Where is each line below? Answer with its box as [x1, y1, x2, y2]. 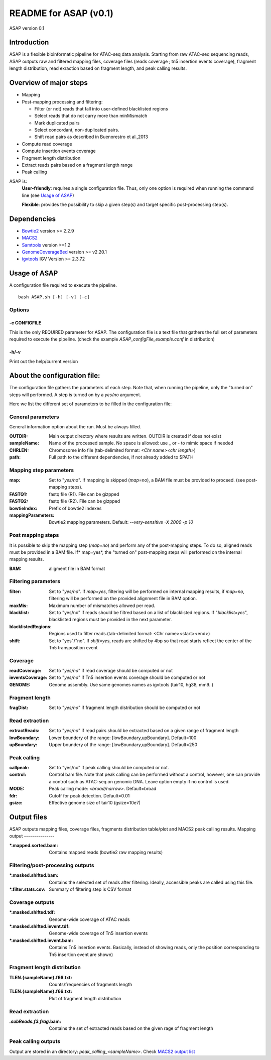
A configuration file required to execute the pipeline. [9, 282, 117, 288]
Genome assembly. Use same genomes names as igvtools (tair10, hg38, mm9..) [49, 681, 213, 687]
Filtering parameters [9, 578, 60, 585]
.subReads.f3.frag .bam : [9, 1018, 61, 1024]
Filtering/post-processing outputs [9, 862, 95, 869]
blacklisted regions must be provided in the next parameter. [49, 617, 172, 623]
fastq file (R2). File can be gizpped [49, 498, 120, 504]
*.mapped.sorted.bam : [9, 842, 58, 848]
